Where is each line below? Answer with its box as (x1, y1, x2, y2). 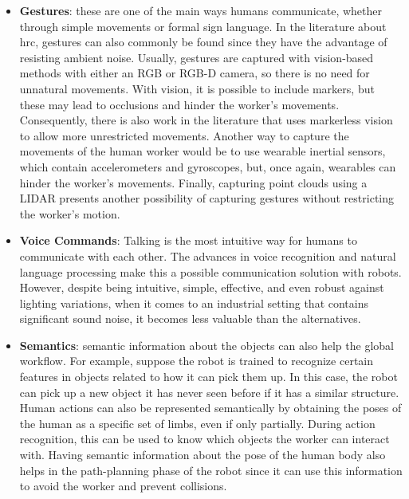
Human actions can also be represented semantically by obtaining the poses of (19, 399, 402, 416)
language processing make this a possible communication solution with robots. (19, 263, 402, 280)
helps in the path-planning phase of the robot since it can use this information (19, 462, 403, 478)
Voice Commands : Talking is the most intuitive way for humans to (19, 232, 357, 249)
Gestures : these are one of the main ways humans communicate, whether (19, 2, 383, 18)
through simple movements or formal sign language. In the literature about (19, 18, 387, 34)
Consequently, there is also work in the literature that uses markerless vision (19, 112, 393, 128)
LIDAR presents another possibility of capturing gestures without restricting (19, 190, 395, 206)
